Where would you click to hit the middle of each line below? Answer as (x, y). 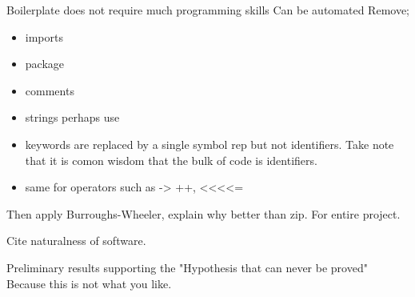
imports (44, 36)
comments (50, 90)
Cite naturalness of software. (76, 241)
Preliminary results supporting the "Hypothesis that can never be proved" (187, 267)
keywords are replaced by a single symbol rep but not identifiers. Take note (209, 144)
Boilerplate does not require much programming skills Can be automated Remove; (208, 10)
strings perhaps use (72, 117)
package (45, 64)
